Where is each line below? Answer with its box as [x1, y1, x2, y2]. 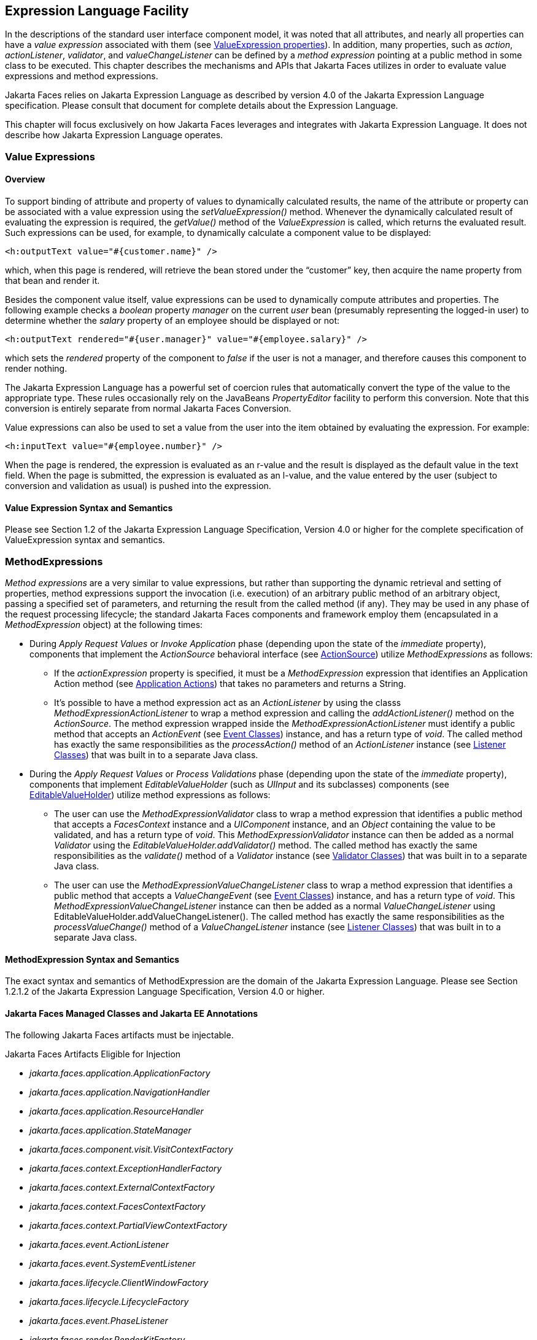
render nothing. [5, 363, 68, 374]
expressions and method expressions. [5, 71, 158, 82]
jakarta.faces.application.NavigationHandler [29, 1087, 210, 1098]
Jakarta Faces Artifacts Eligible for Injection [5, 1049, 181, 1060]
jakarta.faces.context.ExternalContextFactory [29, 1182, 215, 1193]
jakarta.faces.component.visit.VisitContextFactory [29, 1144, 233, 1155]
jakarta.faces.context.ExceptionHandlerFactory [29, 1163, 222, 1174]
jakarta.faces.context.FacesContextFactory [29, 1201, 206, 1212]
